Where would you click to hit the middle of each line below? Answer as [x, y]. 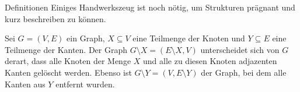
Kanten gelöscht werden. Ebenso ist [68, 72]
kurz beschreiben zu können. [55, 18]
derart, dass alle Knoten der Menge [68, 61]
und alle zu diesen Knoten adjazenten [210, 61]
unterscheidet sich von [240, 49]
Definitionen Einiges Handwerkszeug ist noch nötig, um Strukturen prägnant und [150, 7]
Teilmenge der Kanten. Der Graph [66, 49]
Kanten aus [25, 84]
